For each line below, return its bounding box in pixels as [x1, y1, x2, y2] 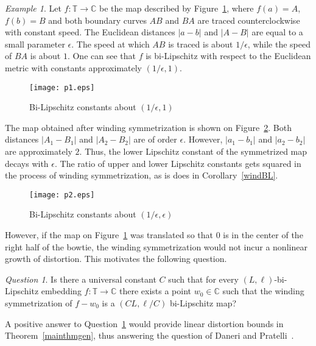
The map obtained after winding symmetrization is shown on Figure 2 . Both [5, 121, 292, 133]
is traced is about [168, 37, 233, 50]
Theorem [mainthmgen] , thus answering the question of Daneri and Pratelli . [5, 329, 294, 342]
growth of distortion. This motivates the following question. [5, 252, 227, 265]
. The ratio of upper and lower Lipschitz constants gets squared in [54, 157, 301, 169]
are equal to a [251, 26, 303, 38]
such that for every [168, 272, 239, 285]
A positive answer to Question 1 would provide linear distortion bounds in [5, 317, 284, 330]
